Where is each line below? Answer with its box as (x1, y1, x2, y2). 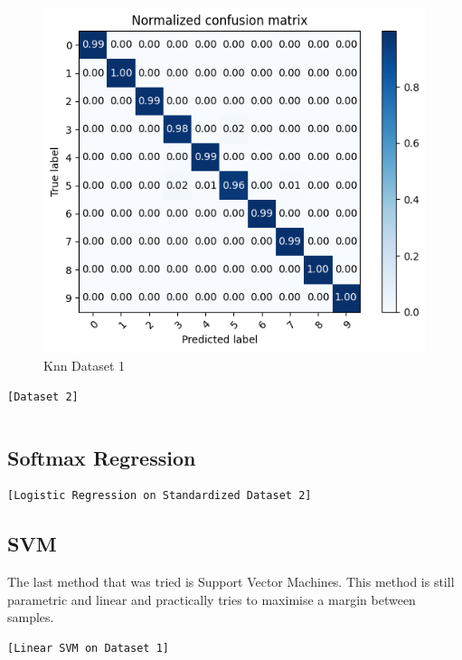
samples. (7, 608, 54, 627)
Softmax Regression (7, 443, 196, 471)
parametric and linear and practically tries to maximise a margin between (7, 589, 416, 608)
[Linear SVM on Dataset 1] (7, 642, 169, 655)
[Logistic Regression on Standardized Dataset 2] (7, 489, 312, 503)
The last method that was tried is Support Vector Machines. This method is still (7, 572, 455, 591)
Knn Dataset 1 (43, 356, 126, 375)
